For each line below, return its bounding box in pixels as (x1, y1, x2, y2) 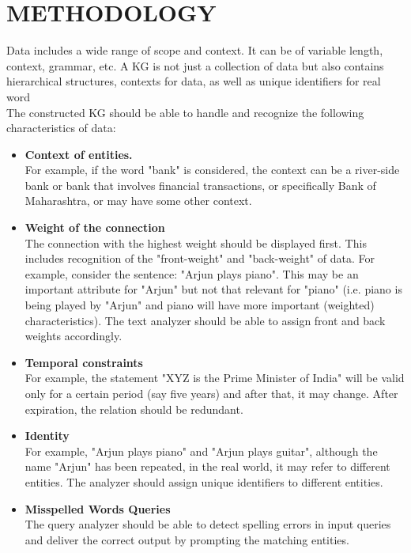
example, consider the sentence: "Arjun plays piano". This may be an (25, 265, 359, 282)
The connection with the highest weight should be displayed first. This (25, 234, 367, 251)
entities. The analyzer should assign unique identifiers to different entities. (25, 473, 383, 490)
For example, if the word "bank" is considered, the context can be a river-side (25, 161, 400, 178)
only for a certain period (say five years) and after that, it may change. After (25, 385, 398, 401)
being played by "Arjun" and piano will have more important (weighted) (25, 297, 375, 313)
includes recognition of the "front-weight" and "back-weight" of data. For (25, 250, 375, 267)
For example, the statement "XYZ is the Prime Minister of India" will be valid (25, 369, 405, 386)
